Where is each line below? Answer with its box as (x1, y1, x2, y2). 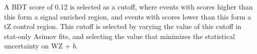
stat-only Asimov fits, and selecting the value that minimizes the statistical (4, 30, 235, 41)
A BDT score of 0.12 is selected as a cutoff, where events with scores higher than (4, 1, 253, 11)
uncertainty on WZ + (4, 40, 71, 51)
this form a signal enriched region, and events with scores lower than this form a (4, 11, 251, 21)
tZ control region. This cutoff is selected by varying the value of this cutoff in (4, 21, 241, 31)
